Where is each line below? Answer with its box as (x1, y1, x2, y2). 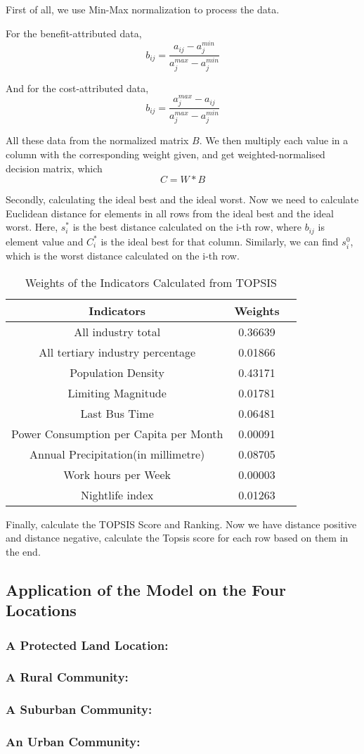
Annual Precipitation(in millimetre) (30, 445, 205, 462)
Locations (6, 599, 77, 621)
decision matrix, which (6, 160, 103, 175)
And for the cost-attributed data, (6, 80, 149, 95)
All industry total (74, 323, 161, 340)
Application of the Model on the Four (6, 578, 286, 600)
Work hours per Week (63, 466, 171, 483)
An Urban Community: (6, 733, 141, 750)
